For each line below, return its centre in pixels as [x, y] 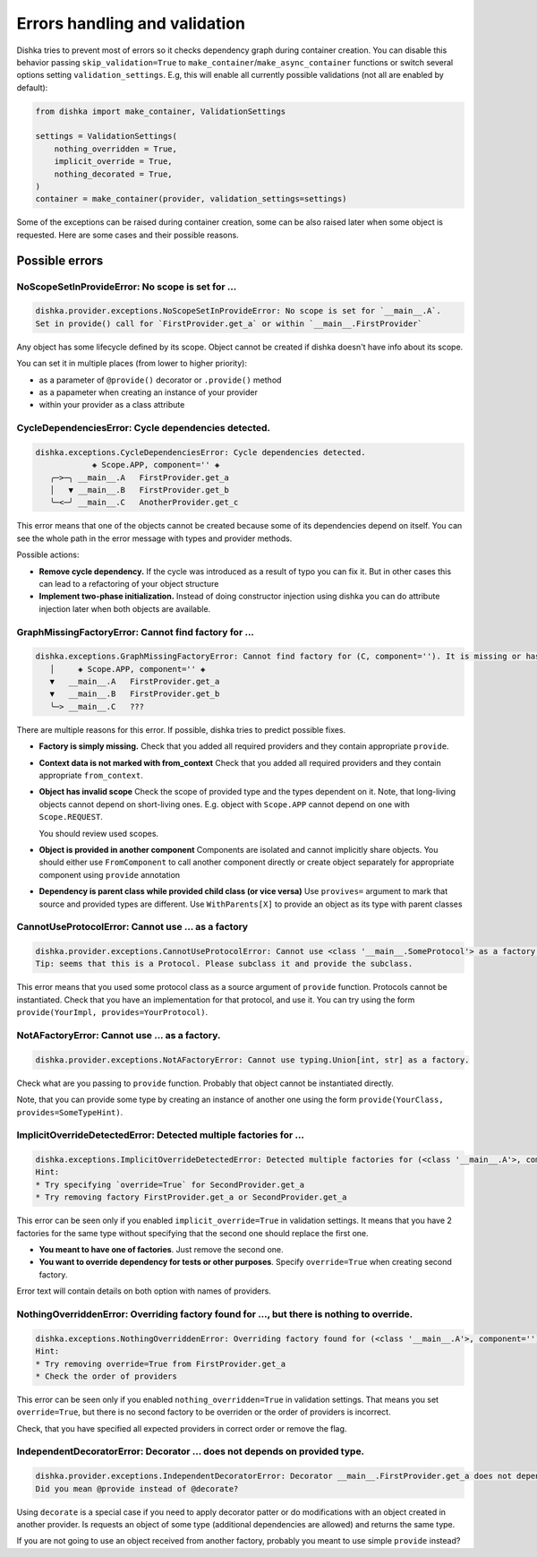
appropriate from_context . [91, 776]
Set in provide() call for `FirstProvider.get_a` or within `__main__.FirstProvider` [229, 323]
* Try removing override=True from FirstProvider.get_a [161, 1363]
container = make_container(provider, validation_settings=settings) [191, 199]
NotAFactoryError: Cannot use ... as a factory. [119, 1035]
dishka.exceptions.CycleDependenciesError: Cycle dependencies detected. [200, 452]
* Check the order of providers [107, 1376]
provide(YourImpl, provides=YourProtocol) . [112, 1012]
